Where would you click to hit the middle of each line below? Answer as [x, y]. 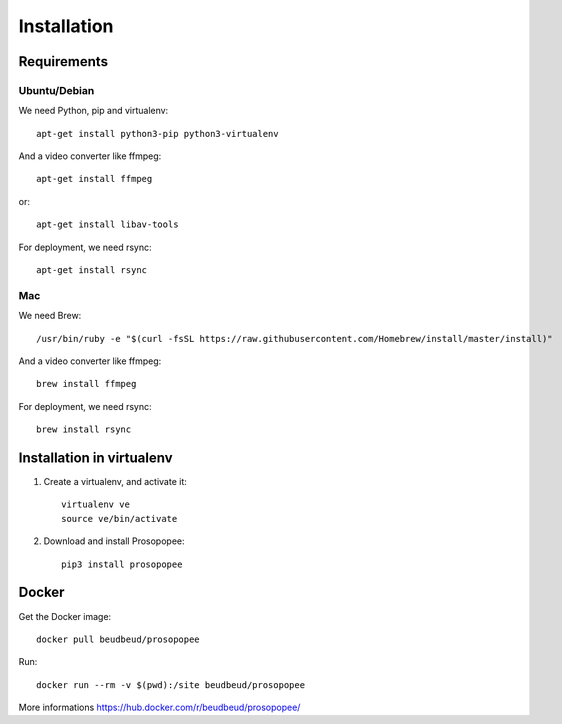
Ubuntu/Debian [56, 90]
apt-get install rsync [92, 270]
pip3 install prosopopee [122, 564]
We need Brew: [50, 316]
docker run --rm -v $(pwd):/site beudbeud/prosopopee [170, 684]
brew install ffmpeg [86, 384]
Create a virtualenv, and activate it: [115, 482]
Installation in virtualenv [96, 457]
